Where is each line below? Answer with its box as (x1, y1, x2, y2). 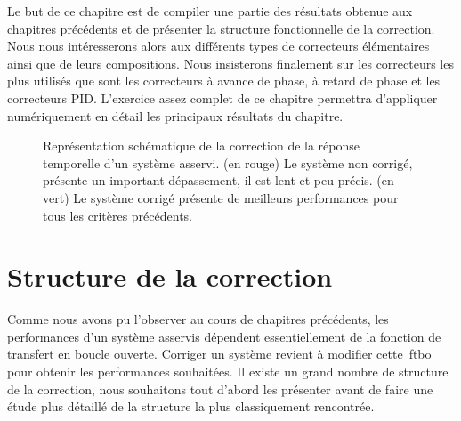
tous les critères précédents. (43, 206, 192, 224)
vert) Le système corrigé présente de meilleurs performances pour (43, 188, 399, 206)
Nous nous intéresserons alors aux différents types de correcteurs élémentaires (7, 36, 430, 55)
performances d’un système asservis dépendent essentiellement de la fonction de (7, 327, 441, 345)
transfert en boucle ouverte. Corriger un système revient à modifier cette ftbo (7, 344, 432, 363)
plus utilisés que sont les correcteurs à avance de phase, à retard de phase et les (7, 71, 441, 90)
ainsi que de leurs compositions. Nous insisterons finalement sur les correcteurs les (7, 53, 454, 72)
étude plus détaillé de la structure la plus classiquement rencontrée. (7, 397, 375, 416)
